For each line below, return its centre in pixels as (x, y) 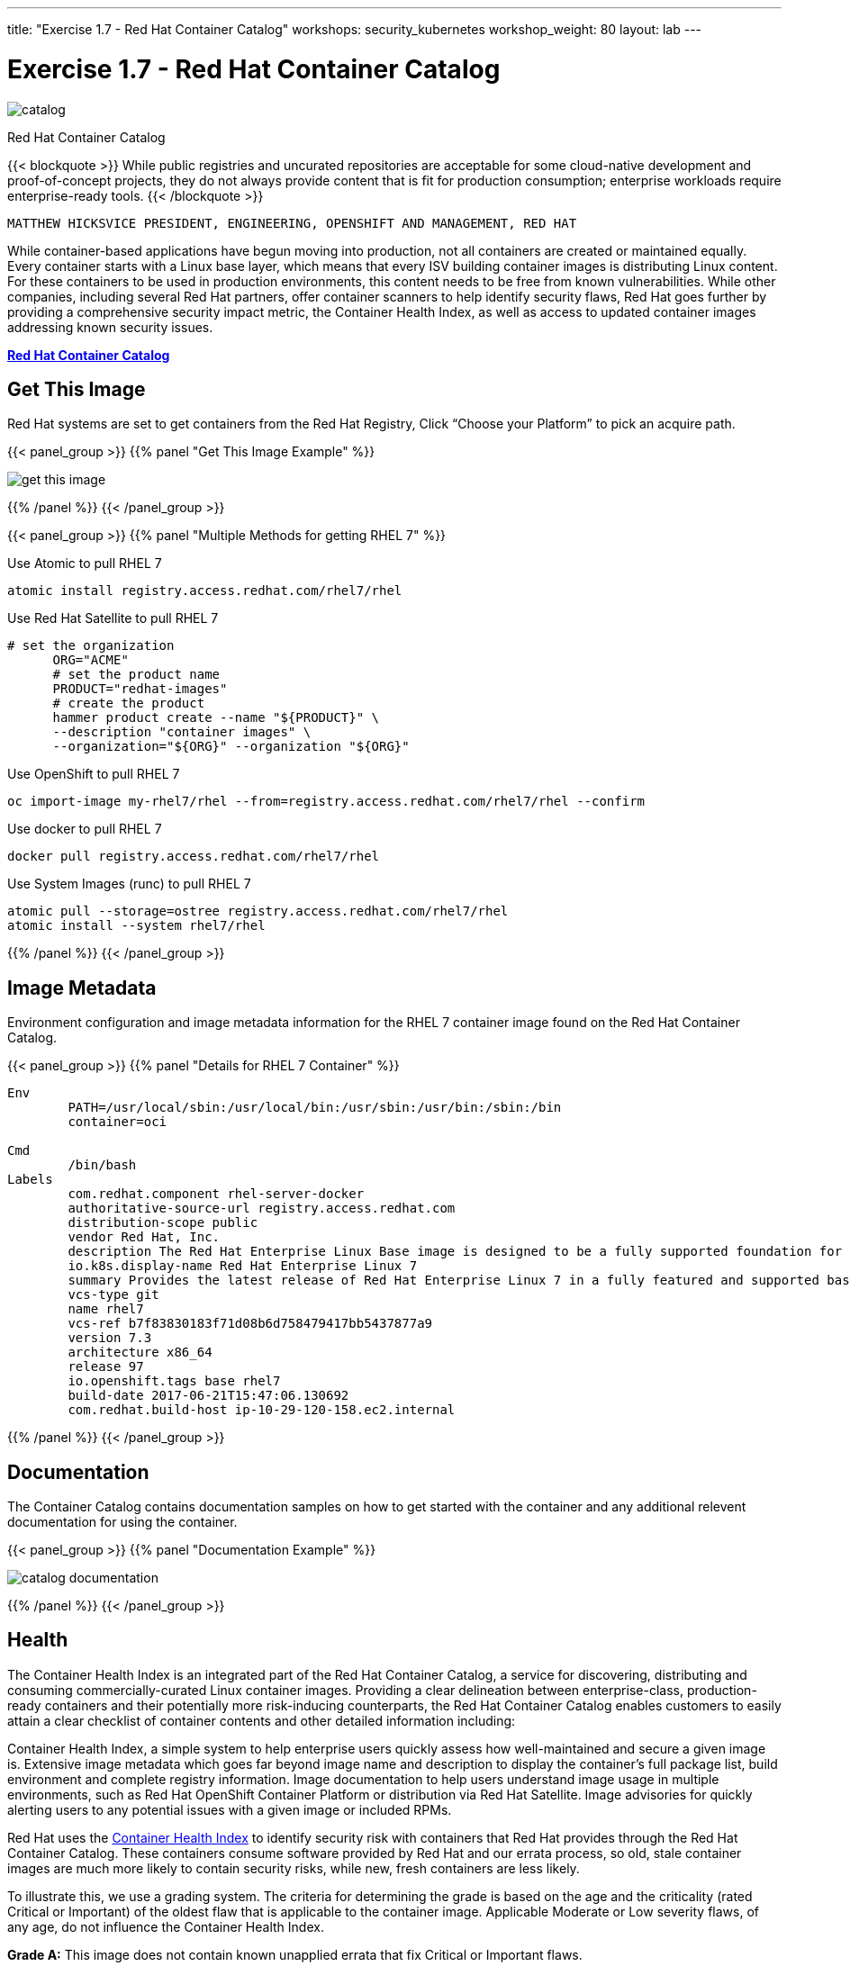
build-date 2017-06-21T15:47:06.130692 (208, 1396)
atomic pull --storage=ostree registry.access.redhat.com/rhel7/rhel (258, 911)
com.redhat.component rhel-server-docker (216, 1194)
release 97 (106, 1367)
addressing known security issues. (110, 327)
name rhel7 (106, 1309)
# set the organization (91, 646)
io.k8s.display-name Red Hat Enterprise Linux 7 (243, 1266)
